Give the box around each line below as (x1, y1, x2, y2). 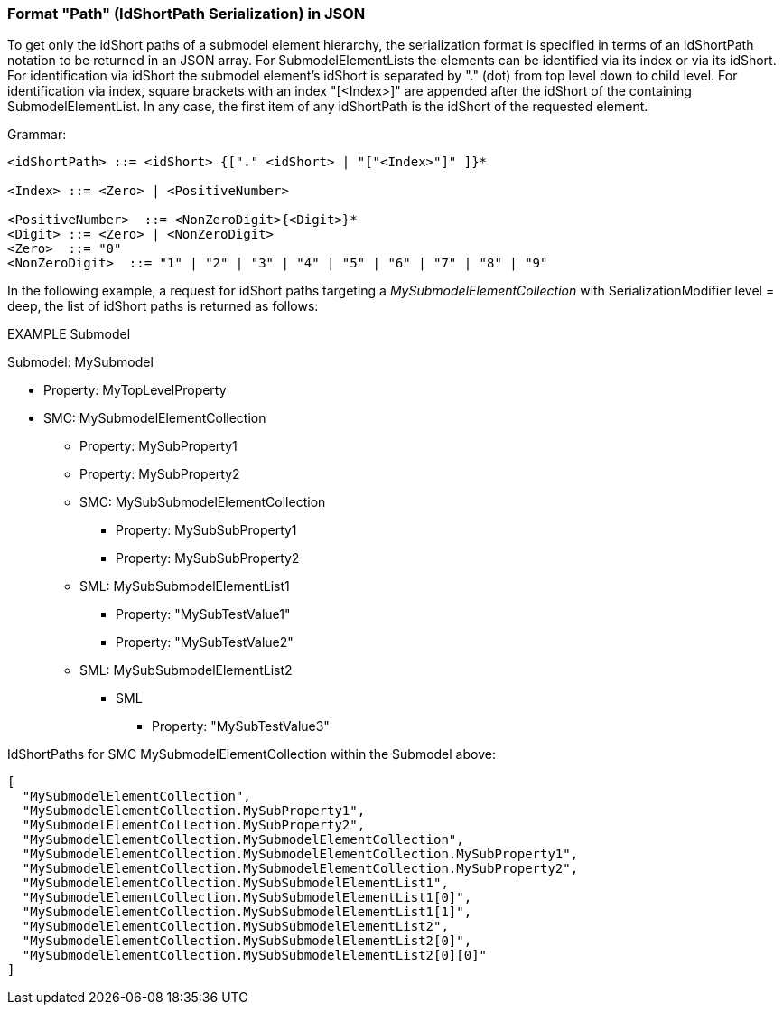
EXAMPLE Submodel (7, 326, 131, 342)
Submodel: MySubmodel (7, 354, 154, 370)
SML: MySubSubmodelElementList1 (79, 578, 290, 595)
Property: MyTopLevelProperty (43, 382, 227, 398)
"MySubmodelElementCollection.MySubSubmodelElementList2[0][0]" (22, 948, 488, 963)
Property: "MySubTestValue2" (116, 634, 294, 651)
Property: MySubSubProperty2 (116, 550, 300, 567)
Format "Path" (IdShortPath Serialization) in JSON (7, 5, 366, 23)
